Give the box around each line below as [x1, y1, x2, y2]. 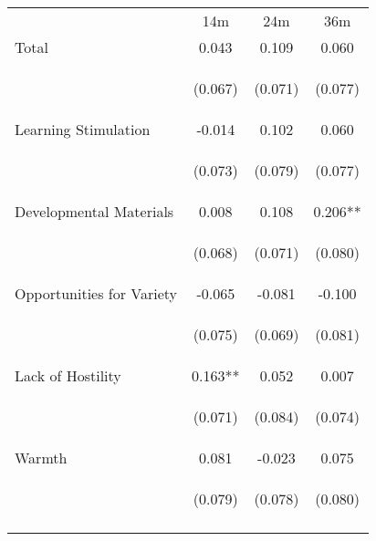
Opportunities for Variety [15, 283, 178, 304]
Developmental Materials [15, 201, 174, 222]
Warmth [15, 447, 68, 468]
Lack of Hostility [15, 365, 121, 386]
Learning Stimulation [15, 119, 151, 140]
